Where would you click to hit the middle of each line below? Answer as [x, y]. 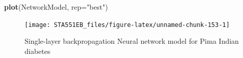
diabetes [38, 51]
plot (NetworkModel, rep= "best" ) [56, 7]
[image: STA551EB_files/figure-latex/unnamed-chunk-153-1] [127, 25]
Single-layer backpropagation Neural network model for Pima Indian [132, 41]
